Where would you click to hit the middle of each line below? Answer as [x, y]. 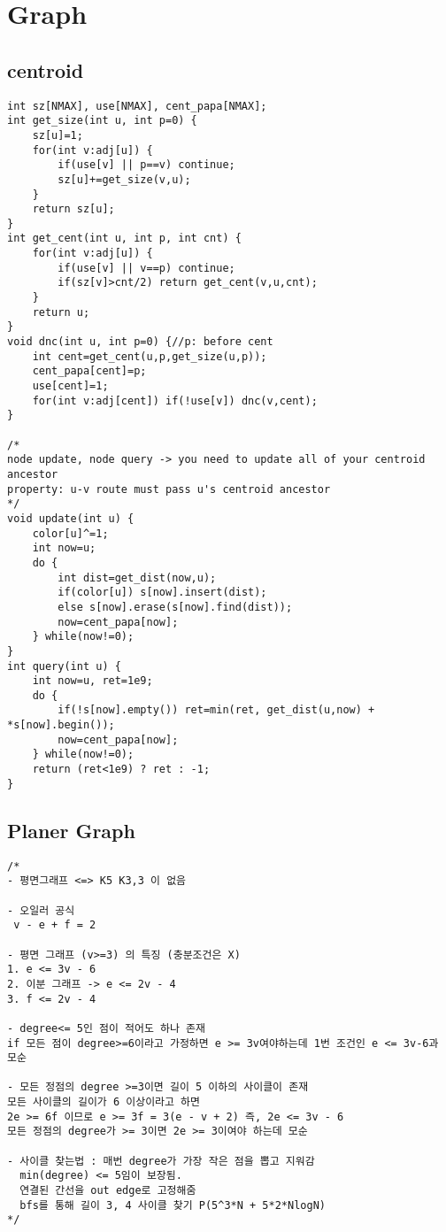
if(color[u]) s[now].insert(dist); [162, 593]
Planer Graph [71, 830]
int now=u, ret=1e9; [92, 681]
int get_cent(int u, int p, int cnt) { [124, 239]
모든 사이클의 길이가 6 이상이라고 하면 [104, 1102]
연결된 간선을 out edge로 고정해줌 [108, 1191]
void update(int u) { [71, 518]
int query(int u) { [64, 666]
